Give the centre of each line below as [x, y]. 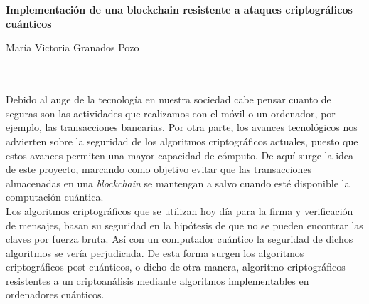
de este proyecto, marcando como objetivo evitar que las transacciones [159, 169]
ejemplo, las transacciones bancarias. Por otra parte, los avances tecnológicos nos [182, 127]
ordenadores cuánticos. [55, 294]
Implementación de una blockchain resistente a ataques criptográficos [179, 10]
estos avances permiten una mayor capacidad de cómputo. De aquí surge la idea [180, 155]
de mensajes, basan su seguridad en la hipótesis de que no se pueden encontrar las [184, 225]
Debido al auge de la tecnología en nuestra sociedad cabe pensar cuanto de [169, 99]
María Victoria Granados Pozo [73, 47]
